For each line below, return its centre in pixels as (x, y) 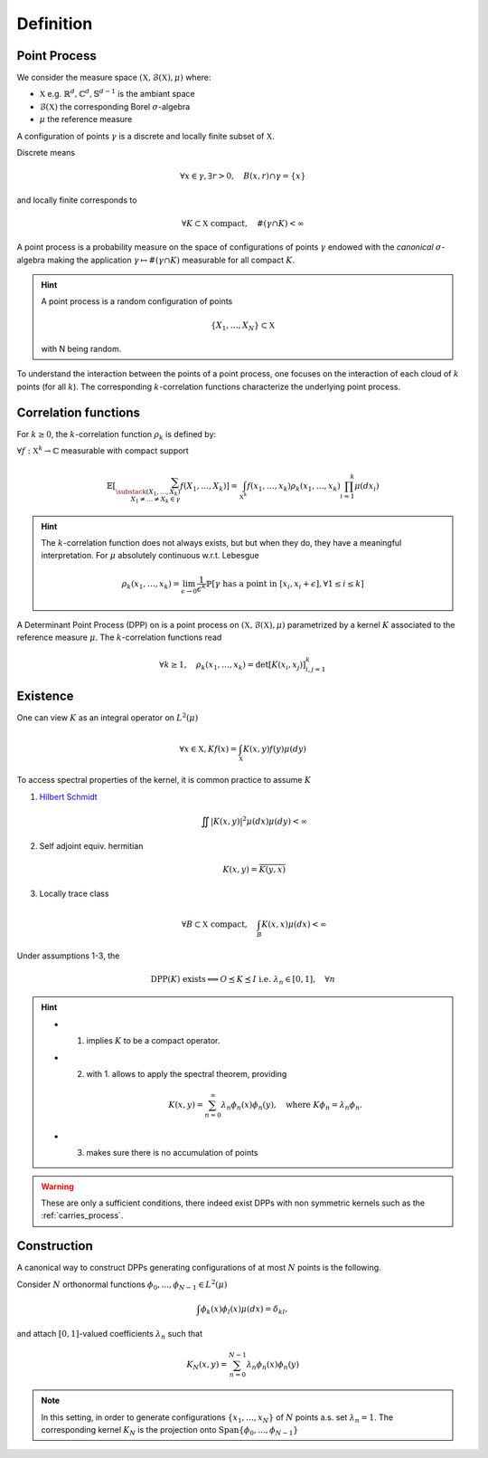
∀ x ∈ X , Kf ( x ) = (208, 748)
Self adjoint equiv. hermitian (91, 846)
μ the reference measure (86, 119)
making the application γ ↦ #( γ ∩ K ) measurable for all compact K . (171, 260)
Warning (57, 1186)
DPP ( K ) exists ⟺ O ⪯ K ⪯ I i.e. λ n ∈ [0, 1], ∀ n (243, 980)
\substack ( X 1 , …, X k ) (148, 493)
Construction (55, 1246)
